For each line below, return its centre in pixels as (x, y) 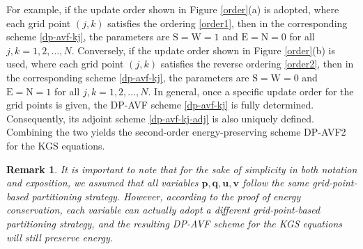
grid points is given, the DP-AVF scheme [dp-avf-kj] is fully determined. (160, 105)
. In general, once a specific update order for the (251, 91)
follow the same (276, 183)
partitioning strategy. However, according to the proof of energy (166, 196)
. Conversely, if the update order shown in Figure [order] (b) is (203, 50)
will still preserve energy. (60, 237)
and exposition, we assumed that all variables (102, 183)
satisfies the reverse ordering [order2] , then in (257, 64)
